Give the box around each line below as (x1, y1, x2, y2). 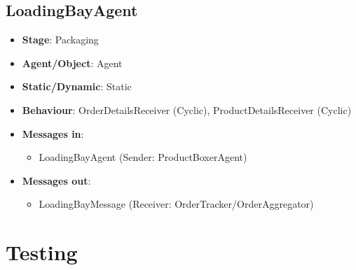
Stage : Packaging (22, 32, 99, 47)
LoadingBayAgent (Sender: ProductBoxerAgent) (39, 150, 247, 164)
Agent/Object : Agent (22, 55, 123, 70)
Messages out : (22, 173, 91, 187)
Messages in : (22, 126, 84, 141)
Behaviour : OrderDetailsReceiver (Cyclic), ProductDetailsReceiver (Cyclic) (22, 102, 352, 117)
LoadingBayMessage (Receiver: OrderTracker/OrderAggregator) (39, 197, 314, 211)
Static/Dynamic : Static (22, 79, 132, 94)
